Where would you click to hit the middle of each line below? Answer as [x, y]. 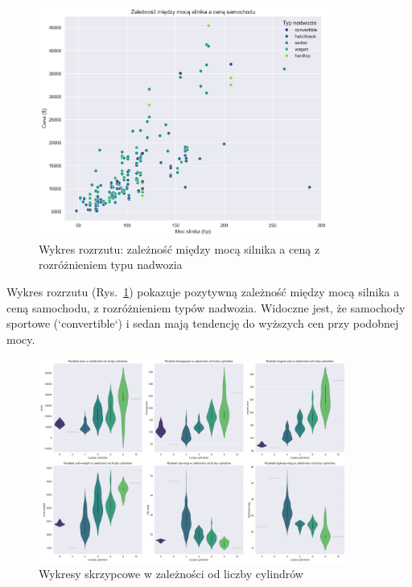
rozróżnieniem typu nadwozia [111, 265]
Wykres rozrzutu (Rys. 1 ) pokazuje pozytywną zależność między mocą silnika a [203, 291]
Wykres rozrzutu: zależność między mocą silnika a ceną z [179, 248]
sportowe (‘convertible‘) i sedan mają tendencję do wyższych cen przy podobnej [203, 323]
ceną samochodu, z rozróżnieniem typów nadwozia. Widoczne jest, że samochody [206, 307]
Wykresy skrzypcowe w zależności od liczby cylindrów [171, 574]
